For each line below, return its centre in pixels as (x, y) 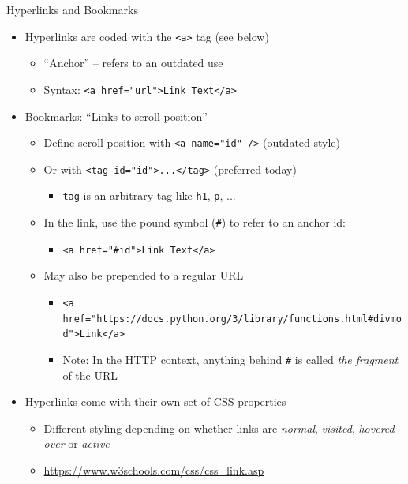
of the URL (90, 375)
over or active (77, 443)
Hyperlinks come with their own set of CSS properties (155, 401)
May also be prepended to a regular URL (144, 275)
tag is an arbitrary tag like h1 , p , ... (149, 195)
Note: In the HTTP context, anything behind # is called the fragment (230, 359)
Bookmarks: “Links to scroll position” (116, 116)
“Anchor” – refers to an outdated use (133, 63)
